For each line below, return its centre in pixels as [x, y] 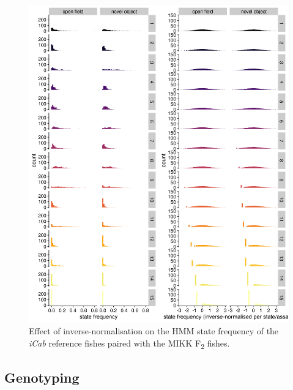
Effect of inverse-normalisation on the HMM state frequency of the [154, 331]
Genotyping [42, 377]
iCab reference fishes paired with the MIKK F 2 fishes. [129, 343]
